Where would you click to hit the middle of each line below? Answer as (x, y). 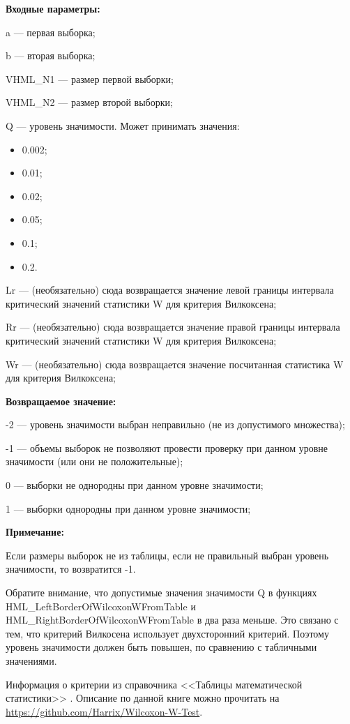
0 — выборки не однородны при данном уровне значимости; (135, 485)
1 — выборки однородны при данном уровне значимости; (128, 508)
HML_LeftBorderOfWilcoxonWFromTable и (101, 606)
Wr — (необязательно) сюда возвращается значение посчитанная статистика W (175, 364)
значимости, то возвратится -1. (71, 569)
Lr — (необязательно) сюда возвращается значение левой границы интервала (170, 290)
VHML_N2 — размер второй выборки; (89, 102)
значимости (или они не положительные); (94, 461)
